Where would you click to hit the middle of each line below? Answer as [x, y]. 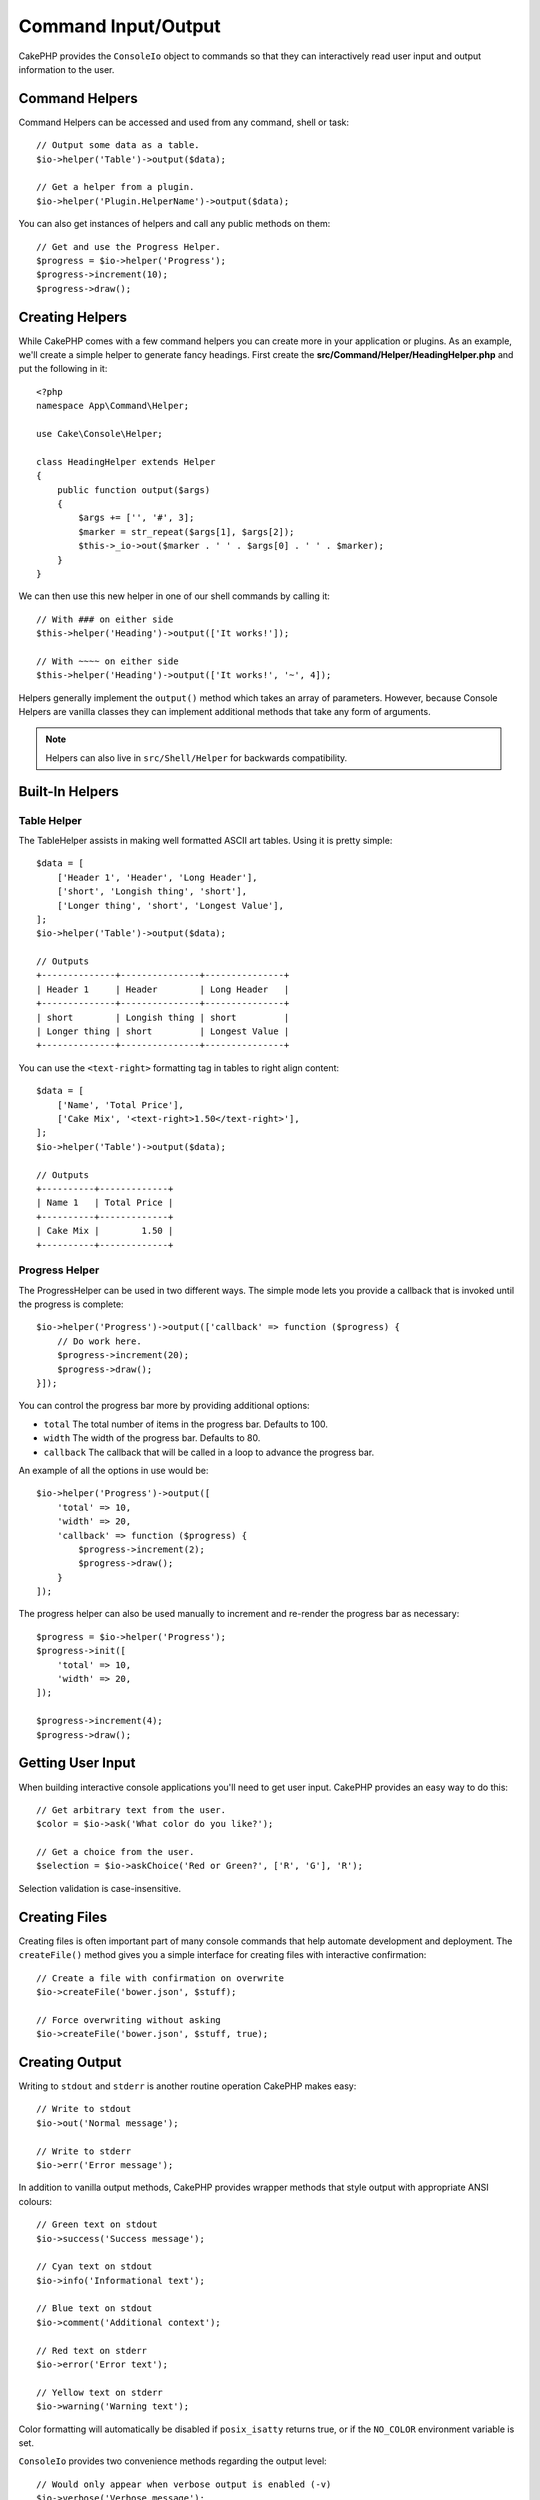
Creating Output [70, 2061]
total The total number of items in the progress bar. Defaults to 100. [186, 1424]
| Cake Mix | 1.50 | [105, 1231]
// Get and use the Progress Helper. [129, 246]
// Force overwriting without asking [129, 2019]
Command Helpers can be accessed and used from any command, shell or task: [184, 122]
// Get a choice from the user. [115, 1852]
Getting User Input [77, 1763]
